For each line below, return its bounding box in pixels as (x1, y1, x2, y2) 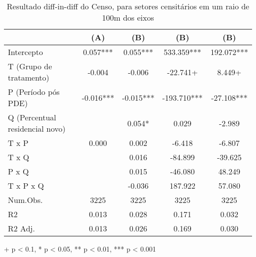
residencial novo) (8, 123, 66, 134)
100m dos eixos (102, 12, 154, 23)
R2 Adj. (8, 223, 35, 234)
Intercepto (8, 46, 43, 57)
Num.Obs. (8, 194, 43, 205)
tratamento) (8, 72, 50, 83)
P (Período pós (8, 86, 60, 97)
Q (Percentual (8, 112, 57, 123)
